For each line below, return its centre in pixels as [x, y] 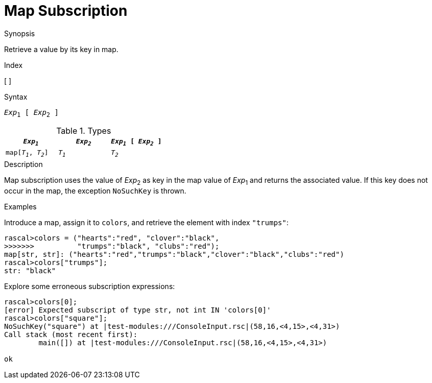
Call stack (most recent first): [71, 334]
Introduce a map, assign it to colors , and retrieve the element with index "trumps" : [146, 222]
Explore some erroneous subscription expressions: [90, 286]
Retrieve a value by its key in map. [61, 49]
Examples [20, 206]
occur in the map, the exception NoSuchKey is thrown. [95, 190]
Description [23, 164]
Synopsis [20, 33]
